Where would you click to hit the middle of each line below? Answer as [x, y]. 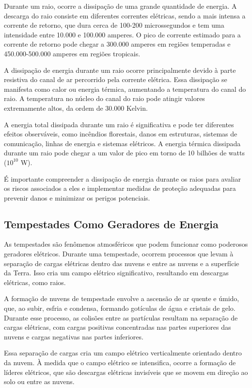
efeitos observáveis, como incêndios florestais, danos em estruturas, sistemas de [121, 134]
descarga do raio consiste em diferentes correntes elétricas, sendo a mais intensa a [125, 15]
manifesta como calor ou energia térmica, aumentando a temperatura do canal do [125, 89]
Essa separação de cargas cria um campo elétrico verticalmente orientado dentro [123, 353]
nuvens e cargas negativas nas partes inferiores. [74, 336]
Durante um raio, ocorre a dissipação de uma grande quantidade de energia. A [120, 6]
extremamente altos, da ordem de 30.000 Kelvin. [76, 108]
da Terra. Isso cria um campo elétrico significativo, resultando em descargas [116, 273]
